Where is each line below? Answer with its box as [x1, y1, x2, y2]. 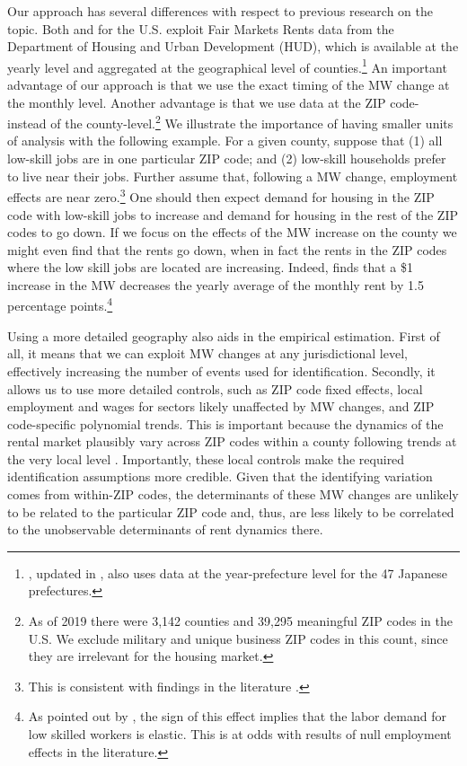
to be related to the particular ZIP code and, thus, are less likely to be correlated [7, 502, 454, 521]
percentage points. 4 [7, 294, 113, 315]
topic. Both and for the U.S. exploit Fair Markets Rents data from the [7, 19, 394, 38]
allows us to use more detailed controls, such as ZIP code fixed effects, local [7, 379, 423, 398]
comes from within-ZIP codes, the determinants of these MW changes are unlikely [7, 485, 459, 504]
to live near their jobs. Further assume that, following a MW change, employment [7, 166, 458, 185]
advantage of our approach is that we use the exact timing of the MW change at [7, 75, 450, 94]
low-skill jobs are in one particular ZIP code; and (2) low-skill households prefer [7, 149, 446, 168]
